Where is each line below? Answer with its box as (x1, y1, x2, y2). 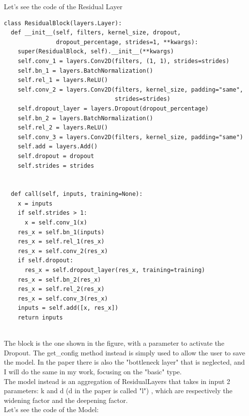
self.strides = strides (17, 162, 94, 169)
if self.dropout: (17, 257, 74, 264)
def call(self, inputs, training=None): (11, 191, 143, 198)
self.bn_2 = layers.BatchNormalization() (17, 114, 153, 122)
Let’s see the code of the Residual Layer (4, 1, 123, 11)
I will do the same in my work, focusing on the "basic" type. (4, 366, 182, 376)
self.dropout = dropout (17, 152, 94, 160)
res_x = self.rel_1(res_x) (17, 238, 105, 245)
